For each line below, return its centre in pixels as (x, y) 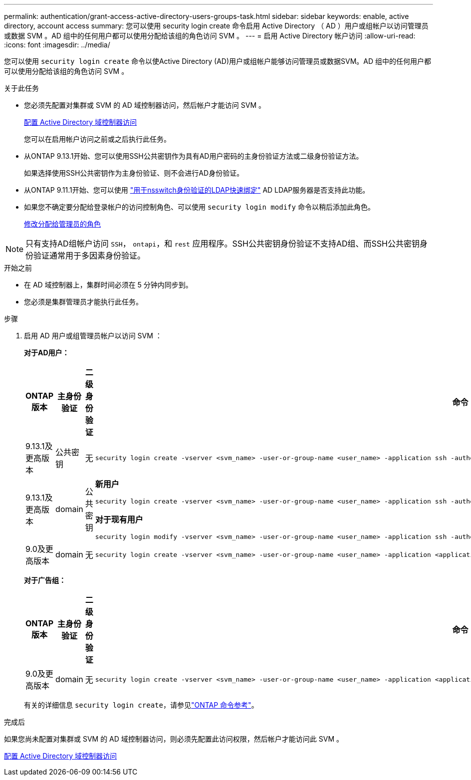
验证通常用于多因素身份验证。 (90, 256)
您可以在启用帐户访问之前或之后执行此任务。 (97, 139)
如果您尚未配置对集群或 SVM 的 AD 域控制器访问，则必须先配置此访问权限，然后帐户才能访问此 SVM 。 (174, 739)
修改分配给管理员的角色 (62, 224)
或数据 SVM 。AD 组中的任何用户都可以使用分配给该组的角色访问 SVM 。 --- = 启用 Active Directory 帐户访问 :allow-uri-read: (210, 36)
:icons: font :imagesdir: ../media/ (57, 45)
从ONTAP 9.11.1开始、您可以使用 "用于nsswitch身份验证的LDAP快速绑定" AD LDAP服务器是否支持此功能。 (197, 190)
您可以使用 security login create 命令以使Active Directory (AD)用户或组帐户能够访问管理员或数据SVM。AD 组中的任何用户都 (218, 61)
